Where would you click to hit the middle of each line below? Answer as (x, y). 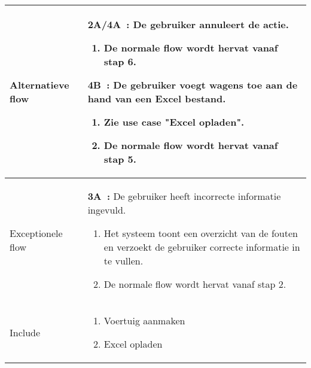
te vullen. (124, 261)
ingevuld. (107, 210)
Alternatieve (39, 85)
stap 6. (120, 61)
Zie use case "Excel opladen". (174, 122)
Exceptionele (36, 233)
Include (25, 332)
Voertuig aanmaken (144, 320)
